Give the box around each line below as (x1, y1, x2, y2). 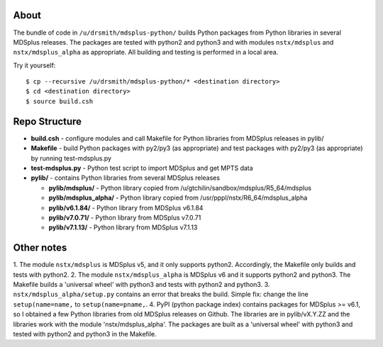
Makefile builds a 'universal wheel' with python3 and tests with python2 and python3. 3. (13, 280, 270, 288)
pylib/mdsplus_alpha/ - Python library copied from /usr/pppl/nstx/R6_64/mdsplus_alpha (48, 193, 308, 202)
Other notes (13, 241, 67, 254)
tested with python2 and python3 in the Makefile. (13, 329, 157, 338)
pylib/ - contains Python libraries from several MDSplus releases (30, 173, 220, 182)
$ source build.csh (26, 97, 94, 106)
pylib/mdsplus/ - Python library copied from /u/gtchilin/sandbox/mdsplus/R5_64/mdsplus (48, 183, 312, 192)
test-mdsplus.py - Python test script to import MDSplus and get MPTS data (30, 164, 253, 172)
